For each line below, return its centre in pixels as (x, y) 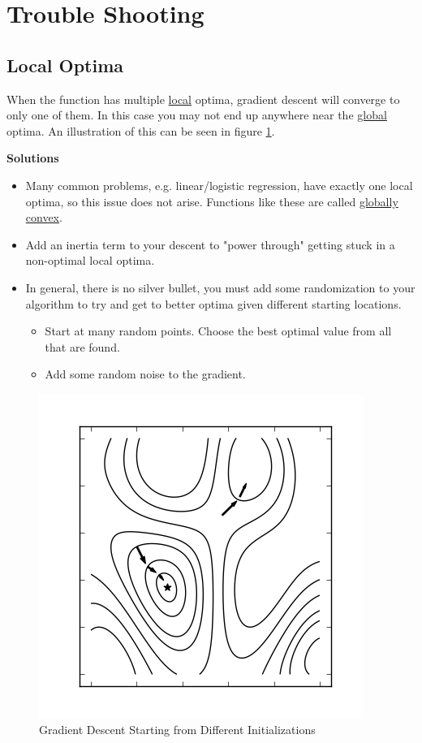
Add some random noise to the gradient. (145, 374)
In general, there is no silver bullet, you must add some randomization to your (220, 287)
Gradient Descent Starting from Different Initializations (177, 730)
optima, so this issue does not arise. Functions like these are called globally (212, 201)
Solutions (33, 158)
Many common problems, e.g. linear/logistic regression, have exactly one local (219, 185)
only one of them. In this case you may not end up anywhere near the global (197, 115)
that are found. (82, 346)
